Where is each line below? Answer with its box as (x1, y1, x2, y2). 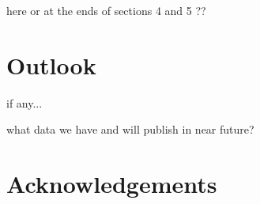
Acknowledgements (6, 168, 217, 200)
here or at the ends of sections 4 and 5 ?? (6, 2, 206, 18)
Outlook (6, 48, 96, 81)
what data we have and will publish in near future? (6, 121, 254, 138)
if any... (6, 94, 43, 111)
